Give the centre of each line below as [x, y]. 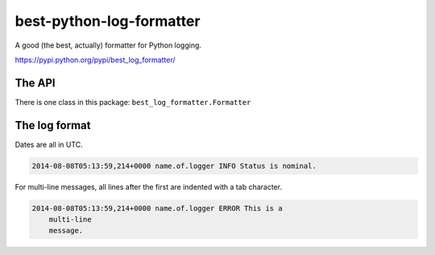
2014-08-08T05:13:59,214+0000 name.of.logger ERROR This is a [157, 208]
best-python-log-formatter [108, 21]
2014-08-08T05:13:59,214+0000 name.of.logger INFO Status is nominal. [174, 166]
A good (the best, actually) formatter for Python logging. [108, 45]
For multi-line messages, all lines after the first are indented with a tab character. [148, 186]
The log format [53, 125]
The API [35, 83]
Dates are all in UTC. [49, 144]
